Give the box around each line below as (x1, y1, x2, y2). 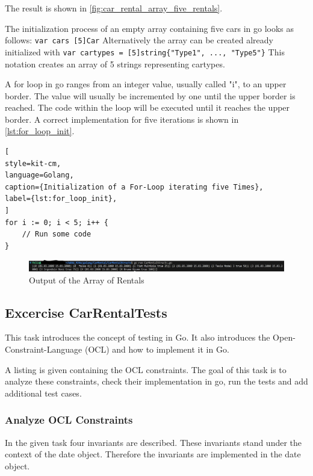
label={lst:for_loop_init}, (5, 194, 117, 203)
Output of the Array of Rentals (29, 273, 144, 286)
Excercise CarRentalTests (5, 303, 167, 321)
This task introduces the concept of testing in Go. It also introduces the (5, 331, 270, 344)
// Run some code (22, 230, 91, 239)
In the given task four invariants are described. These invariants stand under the (5, 436, 302, 448)
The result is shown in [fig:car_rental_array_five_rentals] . (5, 2, 223, 14)
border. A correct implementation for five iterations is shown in (5, 113, 239, 125)
